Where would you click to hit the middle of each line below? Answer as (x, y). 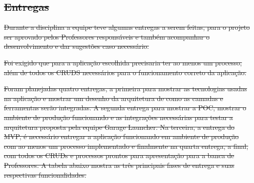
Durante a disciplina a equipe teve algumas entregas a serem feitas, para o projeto (127, 27)
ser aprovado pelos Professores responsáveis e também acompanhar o (107, 36)
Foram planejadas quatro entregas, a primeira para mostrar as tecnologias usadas (126, 89)
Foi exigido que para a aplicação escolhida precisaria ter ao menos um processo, (123, 62)
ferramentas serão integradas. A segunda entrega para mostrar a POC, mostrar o (125, 108)
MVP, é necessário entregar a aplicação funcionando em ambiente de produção (121, 136)
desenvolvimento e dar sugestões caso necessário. (76, 46)
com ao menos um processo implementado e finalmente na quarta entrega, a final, (126, 146)
